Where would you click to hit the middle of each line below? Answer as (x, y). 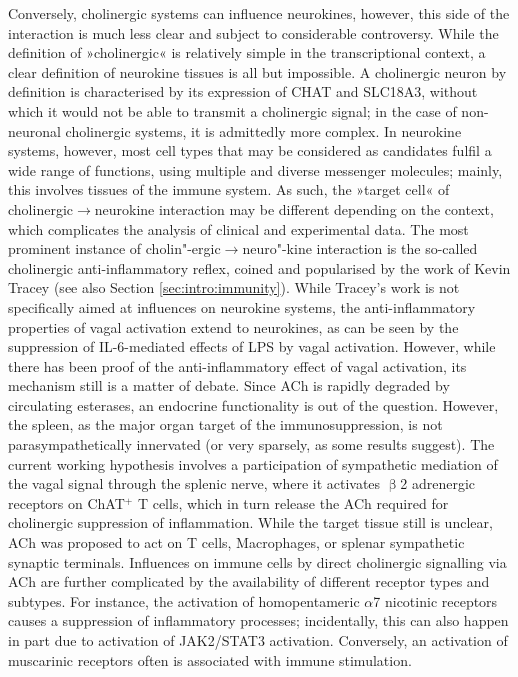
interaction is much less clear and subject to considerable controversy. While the (253, 32)
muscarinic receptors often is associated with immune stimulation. (210, 659)
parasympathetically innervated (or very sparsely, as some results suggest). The (251, 444)
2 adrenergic (438, 483)
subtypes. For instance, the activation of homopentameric (184, 600)
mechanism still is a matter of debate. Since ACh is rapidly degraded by (229, 385)
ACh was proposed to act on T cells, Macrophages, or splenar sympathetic (236, 542)
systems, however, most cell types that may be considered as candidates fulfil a (250, 150)
